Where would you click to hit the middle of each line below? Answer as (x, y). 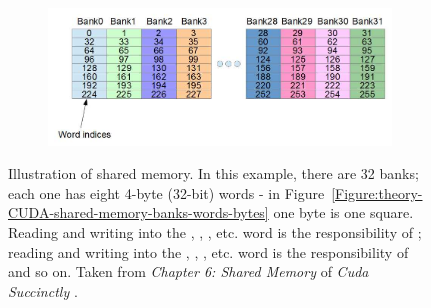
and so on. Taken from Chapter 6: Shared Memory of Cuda (188, 271)
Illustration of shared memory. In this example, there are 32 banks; (213, 173)
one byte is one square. (343, 212)
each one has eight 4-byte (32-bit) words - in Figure (166, 192)
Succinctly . (43, 290)
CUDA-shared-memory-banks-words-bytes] (138, 212)
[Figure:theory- (377, 192)
